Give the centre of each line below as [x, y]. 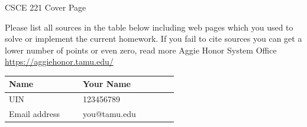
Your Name [106, 84]
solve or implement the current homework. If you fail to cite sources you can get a [153, 39]
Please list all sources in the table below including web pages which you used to [149, 27]
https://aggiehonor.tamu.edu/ [59, 61]
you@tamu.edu [109, 114]
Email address [34, 114]
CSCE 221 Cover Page [46, 7]
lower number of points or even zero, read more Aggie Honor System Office [141, 50]
